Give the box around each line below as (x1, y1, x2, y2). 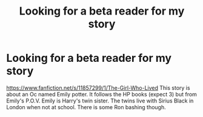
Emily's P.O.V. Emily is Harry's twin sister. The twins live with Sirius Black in (6, 97, 194, 104)
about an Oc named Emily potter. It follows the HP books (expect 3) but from (6, 90, 197, 98)
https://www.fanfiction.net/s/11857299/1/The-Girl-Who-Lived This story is (6, 84, 190, 92)
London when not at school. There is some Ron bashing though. (6, 103, 166, 110)
